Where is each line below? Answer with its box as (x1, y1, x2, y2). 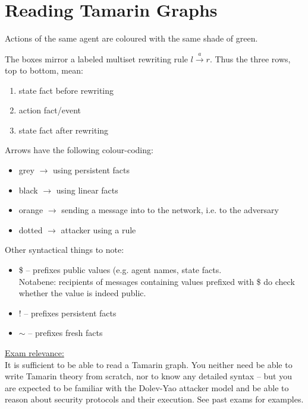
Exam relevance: (5, 347, 64, 359)
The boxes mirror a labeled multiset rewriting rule (5, 52, 188, 65)
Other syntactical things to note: (5, 243, 124, 256)
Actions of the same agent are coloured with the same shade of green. (5, 32, 258, 45)
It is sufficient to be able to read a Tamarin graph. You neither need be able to (5, 358, 293, 370)
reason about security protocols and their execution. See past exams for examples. (5, 393, 304, 405)
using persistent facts (52, 164, 130, 176)
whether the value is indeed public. (18, 287, 146, 299)
